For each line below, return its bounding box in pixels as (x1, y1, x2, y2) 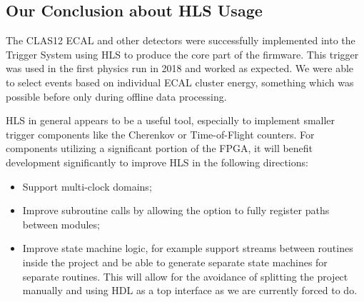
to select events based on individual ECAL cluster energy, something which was (6, 74, 354, 89)
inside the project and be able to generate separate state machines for (22, 254, 328, 269)
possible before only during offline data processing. (6, 89, 227, 104)
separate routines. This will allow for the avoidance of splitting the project (22, 268, 348, 283)
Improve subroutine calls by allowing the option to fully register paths (22, 203, 330, 218)
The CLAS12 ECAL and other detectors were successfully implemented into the (6, 33, 355, 48)
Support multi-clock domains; (22, 178, 152, 193)
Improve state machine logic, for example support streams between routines (22, 241, 353, 256)
